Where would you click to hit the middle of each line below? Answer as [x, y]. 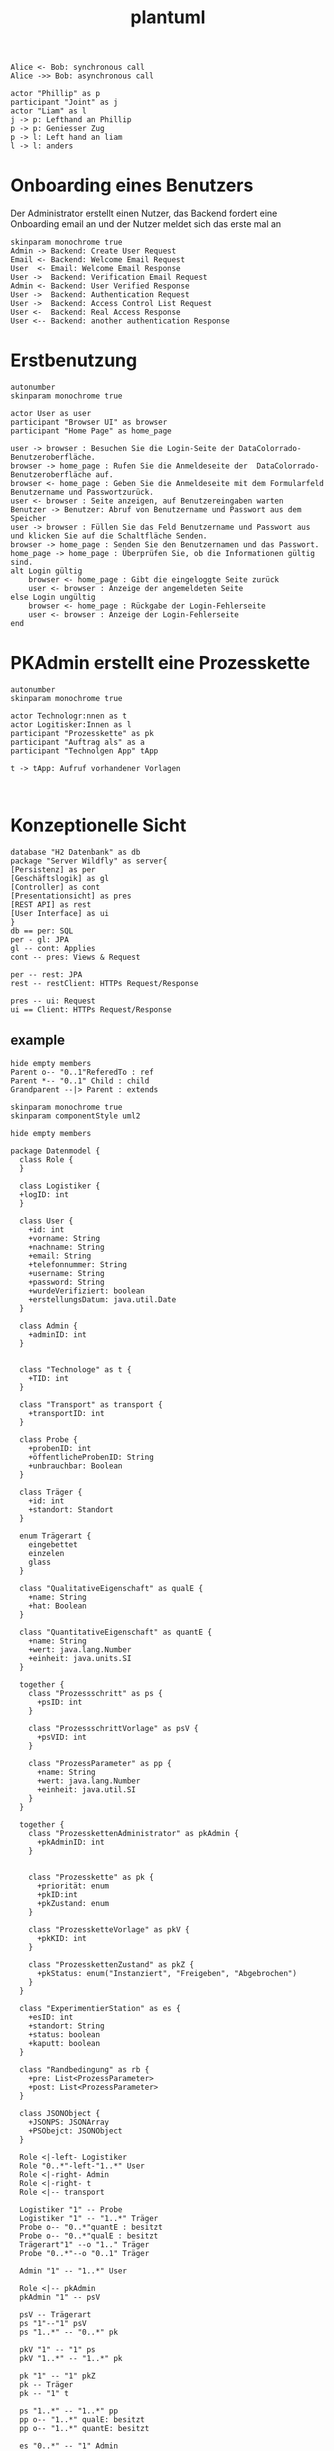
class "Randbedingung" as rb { [84, 2069]
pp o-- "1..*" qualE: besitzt [82, 2419]
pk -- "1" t [44, 2393]
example [38, 1040]
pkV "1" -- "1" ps [58, 2349]
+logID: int [44, 1194]
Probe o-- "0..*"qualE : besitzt [89, 2236]
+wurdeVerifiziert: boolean [86, 1291]
